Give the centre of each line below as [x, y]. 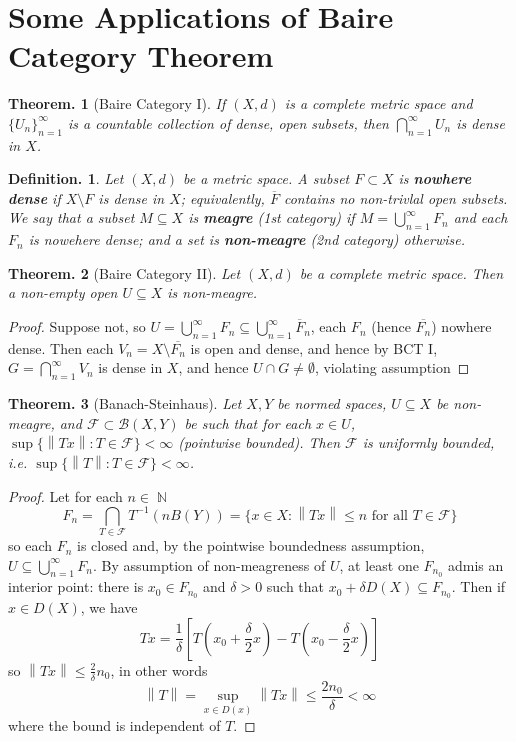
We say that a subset [71, 217]
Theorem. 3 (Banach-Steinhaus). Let [125, 403]
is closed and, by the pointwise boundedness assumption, [251, 545]
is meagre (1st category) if [271, 217]
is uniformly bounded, [428, 442]
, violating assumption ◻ [392, 367]
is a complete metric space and [378, 103]
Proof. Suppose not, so [77, 326]
